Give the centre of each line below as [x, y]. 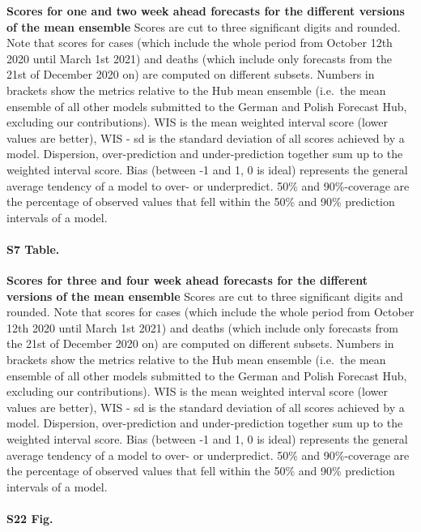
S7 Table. [33, 249]
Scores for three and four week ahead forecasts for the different [187, 280]
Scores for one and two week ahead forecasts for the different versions [206, 11]
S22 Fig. [30, 519]
